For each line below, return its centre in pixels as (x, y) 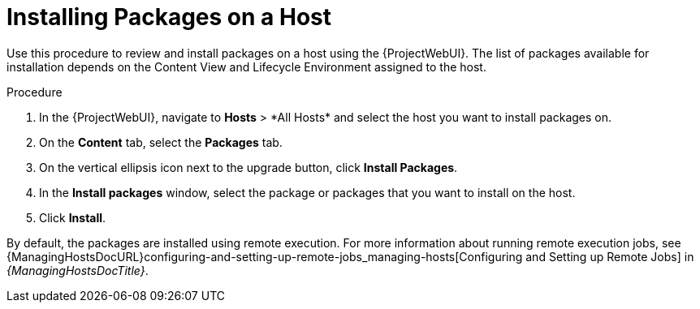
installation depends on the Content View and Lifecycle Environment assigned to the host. (246, 67)
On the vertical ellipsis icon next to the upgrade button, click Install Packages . (248, 167)
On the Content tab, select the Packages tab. (161, 142)
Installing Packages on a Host (169, 17)
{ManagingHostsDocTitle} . (78, 270)
